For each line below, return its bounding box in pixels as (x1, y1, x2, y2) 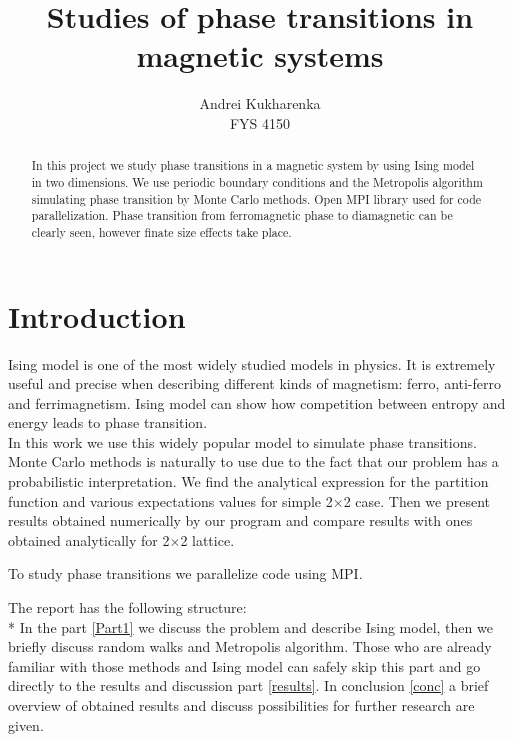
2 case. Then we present (343, 490, 491, 511)
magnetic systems (136, 35, 384, 76)
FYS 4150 (229, 112, 291, 133)
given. (8, 714, 44, 735)
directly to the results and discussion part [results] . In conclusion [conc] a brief (8, 675, 489, 696)
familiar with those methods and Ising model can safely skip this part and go (8, 655, 481, 676)
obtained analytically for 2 (8, 529, 170, 550)
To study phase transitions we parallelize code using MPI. (8, 563, 363, 584)
